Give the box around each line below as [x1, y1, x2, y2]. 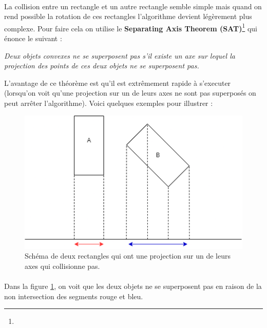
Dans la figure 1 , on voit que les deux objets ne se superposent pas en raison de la [4, 280, 262, 291]
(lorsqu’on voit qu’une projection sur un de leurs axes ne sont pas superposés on [4, 87, 256, 98]
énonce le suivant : [4, 33, 62, 44]
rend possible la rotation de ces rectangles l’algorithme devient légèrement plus [4, 11, 252, 22]
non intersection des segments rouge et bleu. [4, 290, 143, 301]
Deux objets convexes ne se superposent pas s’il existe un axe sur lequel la [4, 50, 235, 61]
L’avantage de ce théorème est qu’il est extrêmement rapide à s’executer [4, 77, 231, 88]
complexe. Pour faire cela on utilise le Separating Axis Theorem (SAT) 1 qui [4, 21, 257, 33]
